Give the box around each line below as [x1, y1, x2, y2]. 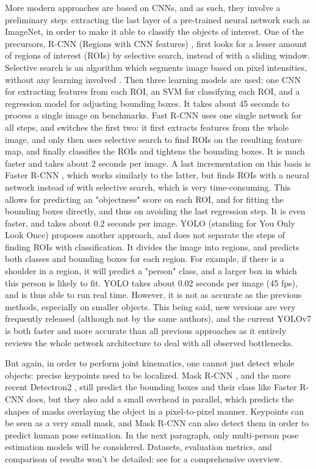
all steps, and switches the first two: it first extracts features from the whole [5, 120, 289, 133]
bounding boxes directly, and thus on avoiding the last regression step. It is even [5, 205, 306, 217]
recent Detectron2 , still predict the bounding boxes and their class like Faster [5, 380, 297, 393]
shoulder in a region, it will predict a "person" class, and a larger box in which [5, 264, 297, 277]
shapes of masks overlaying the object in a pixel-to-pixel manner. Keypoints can [5, 404, 304, 417]
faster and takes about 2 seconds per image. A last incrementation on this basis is [5, 156, 311, 169]
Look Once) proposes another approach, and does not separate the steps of [5, 228, 285, 241]
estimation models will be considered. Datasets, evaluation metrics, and [5, 440, 272, 453]
